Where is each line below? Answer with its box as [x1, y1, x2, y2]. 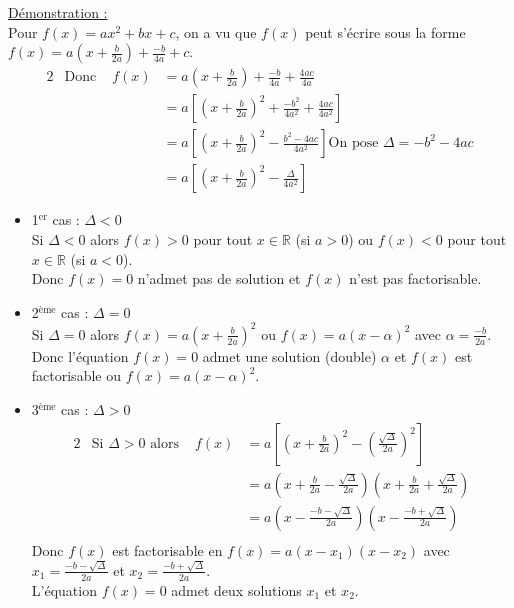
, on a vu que [175, 21, 257, 42]
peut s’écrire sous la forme [305, 21, 466, 42]
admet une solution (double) [202, 345, 377, 366]
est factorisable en [112, 539, 223, 560]
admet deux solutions [171, 579, 302, 600]
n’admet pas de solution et [137, 268, 301, 289]
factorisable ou [31, 365, 121, 386]
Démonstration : [8, 2, 108, 22]
